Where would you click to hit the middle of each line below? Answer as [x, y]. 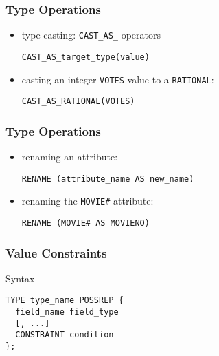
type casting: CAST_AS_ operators [91, 35]
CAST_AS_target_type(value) [85, 57]
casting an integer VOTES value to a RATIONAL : [118, 79]
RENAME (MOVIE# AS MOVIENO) [85, 223]
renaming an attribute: [70, 157]
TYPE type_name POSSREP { [65, 301]
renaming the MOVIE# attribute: [88, 201]
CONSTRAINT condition [65, 335]
